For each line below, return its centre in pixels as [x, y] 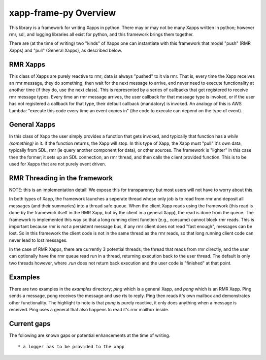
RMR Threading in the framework [61, 178]
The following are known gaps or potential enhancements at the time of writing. [90, 335]
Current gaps [30, 323]
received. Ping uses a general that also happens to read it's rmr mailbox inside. [89, 309]
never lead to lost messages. [38, 240]
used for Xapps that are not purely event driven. [58, 164]
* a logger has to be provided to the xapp [71, 347]
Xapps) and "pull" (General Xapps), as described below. [66, 50]
